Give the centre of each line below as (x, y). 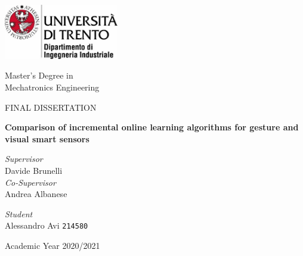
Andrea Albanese (36, 194)
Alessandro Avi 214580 (47, 225)
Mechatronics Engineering (52, 87)
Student (19, 213)
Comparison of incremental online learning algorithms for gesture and (152, 127)
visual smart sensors (47, 138)
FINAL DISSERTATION (51, 107)
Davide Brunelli (34, 170)
